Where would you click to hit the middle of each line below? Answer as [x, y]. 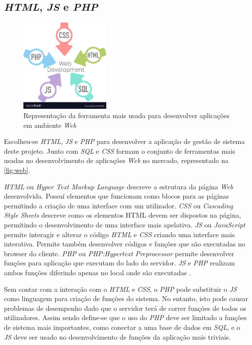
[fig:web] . [17, 170]
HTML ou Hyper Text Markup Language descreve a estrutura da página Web [119, 186]
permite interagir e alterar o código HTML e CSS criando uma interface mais [119, 234]
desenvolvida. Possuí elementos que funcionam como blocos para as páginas [116, 196]
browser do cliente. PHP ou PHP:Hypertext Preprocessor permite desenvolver [119, 253]
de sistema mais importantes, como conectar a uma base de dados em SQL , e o [122, 327]
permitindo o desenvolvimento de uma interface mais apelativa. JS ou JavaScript [125, 225]
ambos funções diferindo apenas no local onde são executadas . [97, 272]
